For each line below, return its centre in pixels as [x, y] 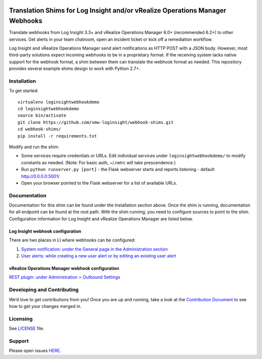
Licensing [21, 319]
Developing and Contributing [44, 290]
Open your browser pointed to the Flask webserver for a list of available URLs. [99, 183]
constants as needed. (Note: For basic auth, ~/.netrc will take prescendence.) [98, 162]
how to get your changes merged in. [45, 306]
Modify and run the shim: [34, 147]
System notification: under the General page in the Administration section [95, 249]
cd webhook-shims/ [40, 129]
